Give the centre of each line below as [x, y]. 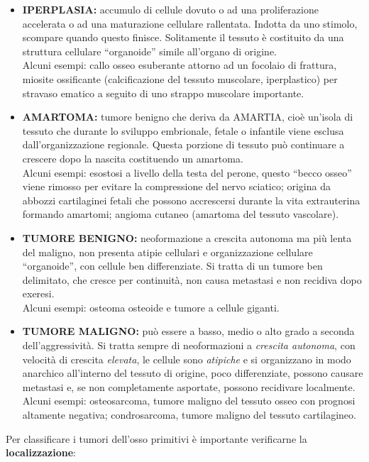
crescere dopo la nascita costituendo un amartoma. [133, 158]
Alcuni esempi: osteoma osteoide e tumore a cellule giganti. [151, 307]
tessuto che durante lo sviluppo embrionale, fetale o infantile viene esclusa [183, 130]
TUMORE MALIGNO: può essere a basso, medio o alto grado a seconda [188, 331]
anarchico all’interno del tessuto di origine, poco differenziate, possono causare [193, 373]
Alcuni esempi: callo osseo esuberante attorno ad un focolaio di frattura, [180, 65]
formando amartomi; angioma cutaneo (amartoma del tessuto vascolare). [181, 214]
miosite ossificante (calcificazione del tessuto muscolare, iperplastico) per [180, 78]
